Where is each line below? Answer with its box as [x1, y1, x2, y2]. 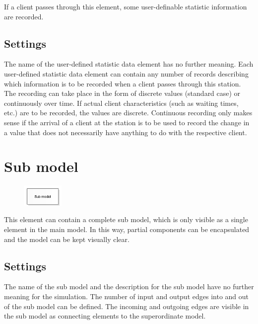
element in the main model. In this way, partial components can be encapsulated [4, 224, 250, 235]
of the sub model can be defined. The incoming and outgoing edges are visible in [4, 301, 249, 311]
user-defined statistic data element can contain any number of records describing [4, 68, 249, 79]
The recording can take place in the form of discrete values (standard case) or [4, 88, 241, 98]
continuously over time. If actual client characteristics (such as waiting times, [4, 97, 239, 108]
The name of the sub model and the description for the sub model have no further [4, 281, 254, 292]
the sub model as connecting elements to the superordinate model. [4, 311, 206, 321]
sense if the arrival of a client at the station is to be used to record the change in [4, 117, 250, 127]
